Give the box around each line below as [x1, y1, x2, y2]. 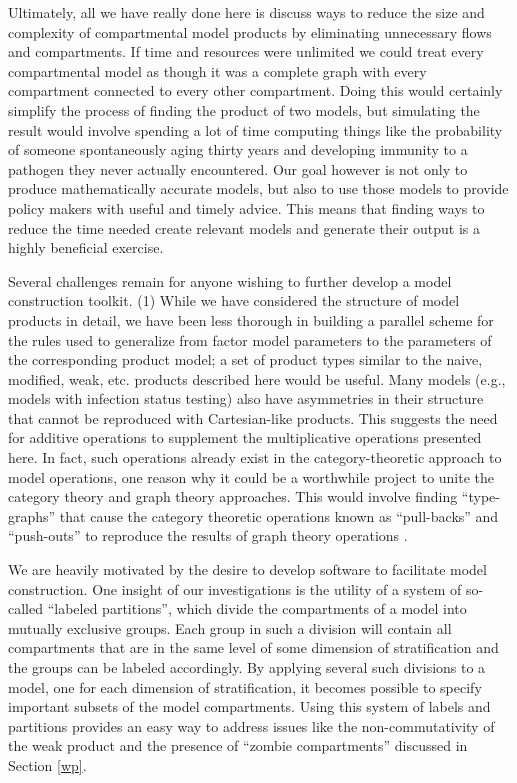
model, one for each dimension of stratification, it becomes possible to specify [8, 676, 482, 697]
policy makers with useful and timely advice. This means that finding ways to [8, 197, 485, 218]
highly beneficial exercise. [8, 237, 164, 258]
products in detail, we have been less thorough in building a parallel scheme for [8, 309, 494, 330]
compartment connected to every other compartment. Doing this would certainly [8, 80, 503, 101]
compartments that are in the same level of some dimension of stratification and [8, 637, 499, 658]
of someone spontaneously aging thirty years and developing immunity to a [8, 139, 468, 160]
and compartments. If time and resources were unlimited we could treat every [8, 41, 484, 62]
